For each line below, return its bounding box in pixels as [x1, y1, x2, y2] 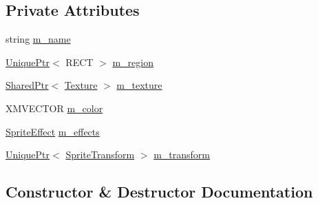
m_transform [153, 147, 210, 162]
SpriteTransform [65, 147, 135, 162]
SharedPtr [6, 78, 49, 92]
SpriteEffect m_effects [6, 124, 100, 138]
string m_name [6, 32, 71, 46]
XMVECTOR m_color [6, 100, 103, 115]
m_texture [116, 78, 162, 92]
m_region [112, 54, 153, 69]
